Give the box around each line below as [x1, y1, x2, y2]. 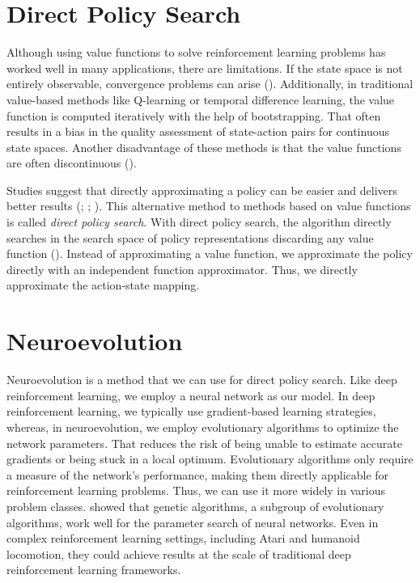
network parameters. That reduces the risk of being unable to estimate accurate [6, 434, 402, 451]
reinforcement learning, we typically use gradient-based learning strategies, [6, 403, 376, 420]
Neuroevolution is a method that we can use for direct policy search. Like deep [6, 371, 397, 388]
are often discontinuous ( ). [6, 154, 137, 171]
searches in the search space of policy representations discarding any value [6, 229, 374, 246]
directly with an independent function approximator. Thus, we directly [6, 260, 358, 277]
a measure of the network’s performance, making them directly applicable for [6, 466, 389, 483]
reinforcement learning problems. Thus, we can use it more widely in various [6, 482, 385, 499]
